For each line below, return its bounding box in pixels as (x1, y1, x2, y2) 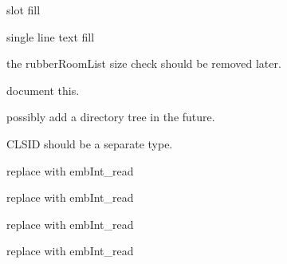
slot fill (6, 2, 41, 18)
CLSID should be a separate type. (6, 135, 173, 152)
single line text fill (6, 28, 95, 45)
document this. (6, 81, 80, 98)
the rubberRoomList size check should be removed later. (6, 55, 281, 72)
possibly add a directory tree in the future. (6, 108, 215, 125)
